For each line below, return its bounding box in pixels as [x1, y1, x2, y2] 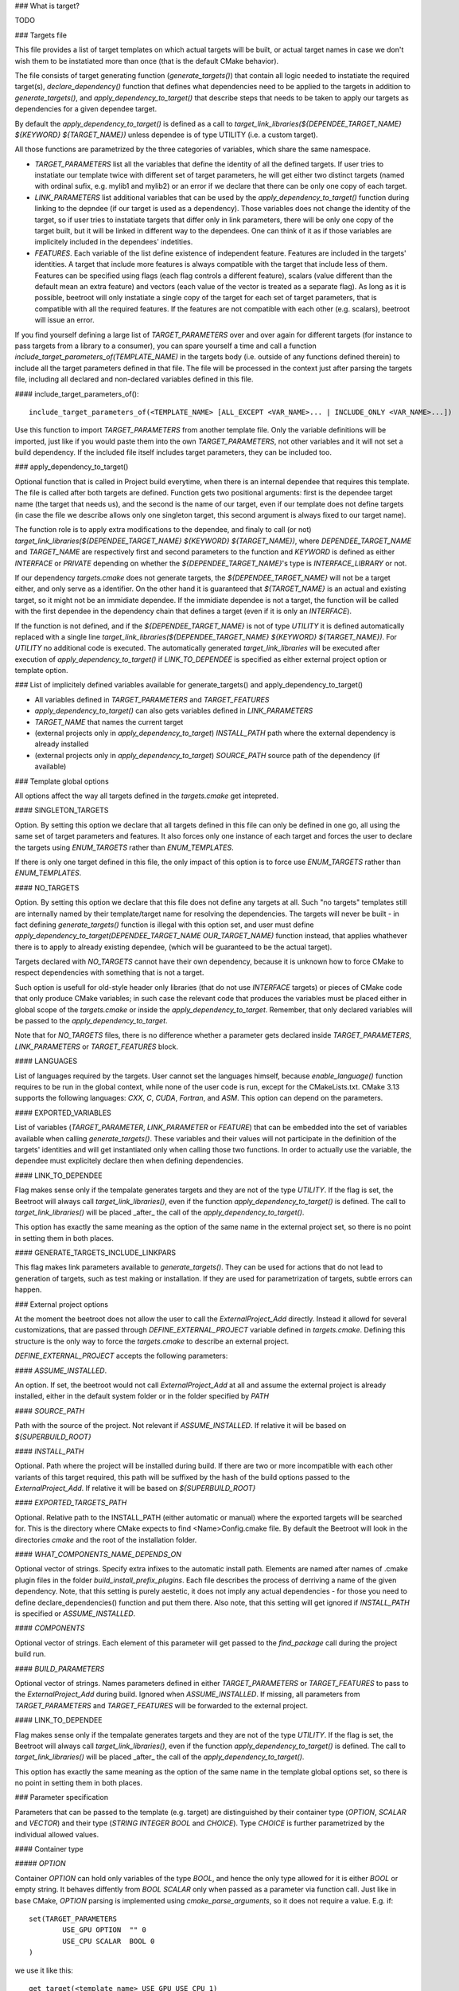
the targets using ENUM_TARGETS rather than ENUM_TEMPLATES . [14, 843, 234, 852]
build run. [14, 1649, 46, 1659]
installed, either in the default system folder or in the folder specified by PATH [14, 1391, 270, 1401]
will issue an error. [34, 315, 95, 325]
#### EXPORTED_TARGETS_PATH [14, 1498, 127, 1508]
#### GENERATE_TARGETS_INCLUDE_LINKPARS [14, 1248, 177, 1258]
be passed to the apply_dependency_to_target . [14, 1016, 168, 1026]
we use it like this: [14, 1966, 73, 1975]
